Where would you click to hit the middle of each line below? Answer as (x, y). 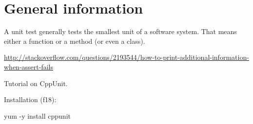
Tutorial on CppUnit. (36, 83)
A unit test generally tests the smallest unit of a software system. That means (120, 31)
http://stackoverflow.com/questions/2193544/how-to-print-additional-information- (126, 57)
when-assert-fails (29, 66)
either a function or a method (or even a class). (75, 41)
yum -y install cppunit (37, 115)
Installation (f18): (30, 99)
